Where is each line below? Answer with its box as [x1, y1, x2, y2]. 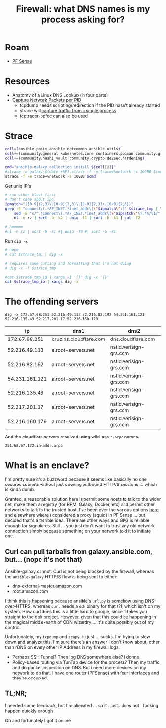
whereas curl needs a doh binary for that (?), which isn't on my [33, 603, 161, 609]
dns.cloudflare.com [110, 336, 155, 342]
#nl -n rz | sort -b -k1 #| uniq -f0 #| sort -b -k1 [5, 229, 116, 234]
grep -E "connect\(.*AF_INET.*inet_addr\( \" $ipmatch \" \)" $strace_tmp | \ [5, 206, 163, 211]
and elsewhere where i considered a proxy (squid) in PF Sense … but [5, 512, 146, 518]
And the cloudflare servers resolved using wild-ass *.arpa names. [5, 434, 140, 440]
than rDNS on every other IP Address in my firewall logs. [5, 644, 120, 650]
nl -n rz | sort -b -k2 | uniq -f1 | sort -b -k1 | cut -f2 [14, 215, 141, 221]
